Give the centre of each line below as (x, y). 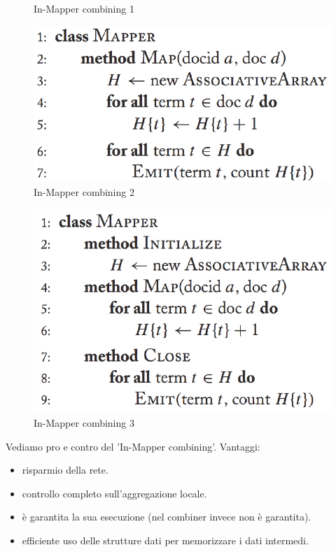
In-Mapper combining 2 (84, 191)
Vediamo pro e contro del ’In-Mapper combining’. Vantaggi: (133, 446)
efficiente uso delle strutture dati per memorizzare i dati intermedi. (165, 540)
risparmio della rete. (65, 470)
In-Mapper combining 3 (84, 422)
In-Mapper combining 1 (84, 8)
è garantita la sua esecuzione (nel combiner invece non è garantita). (167, 517)
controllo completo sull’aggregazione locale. (114, 493)
